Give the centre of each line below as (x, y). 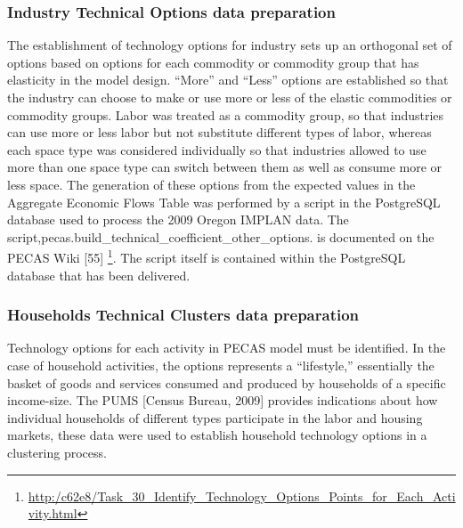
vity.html (53, 513)
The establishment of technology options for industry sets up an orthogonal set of (230, 45)
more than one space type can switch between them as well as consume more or (225, 167)
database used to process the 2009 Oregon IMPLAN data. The (178, 219)
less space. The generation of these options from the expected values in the (211, 184)
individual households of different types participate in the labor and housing (215, 417)
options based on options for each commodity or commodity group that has (213, 62)
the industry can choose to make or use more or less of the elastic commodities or (230, 97)
